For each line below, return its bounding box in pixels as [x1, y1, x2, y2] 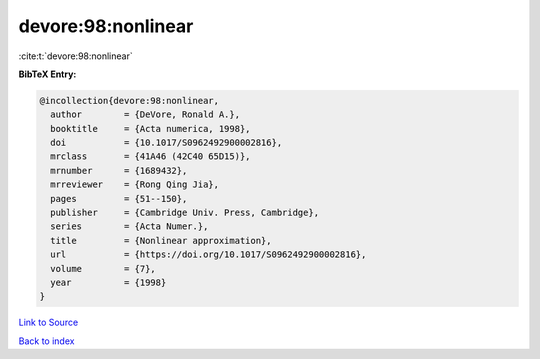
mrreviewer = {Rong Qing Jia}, [50, 179, 220, 190]
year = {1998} [50, 277, 167, 288]
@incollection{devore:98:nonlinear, [39, 95, 220, 106]
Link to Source [18, 316, 79, 329]
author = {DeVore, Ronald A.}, [50, 109, 240, 120]
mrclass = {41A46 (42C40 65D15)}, [50, 151, 251, 162]
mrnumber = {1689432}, [50, 165, 188, 176]
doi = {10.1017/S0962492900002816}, [50, 137, 283, 149]
